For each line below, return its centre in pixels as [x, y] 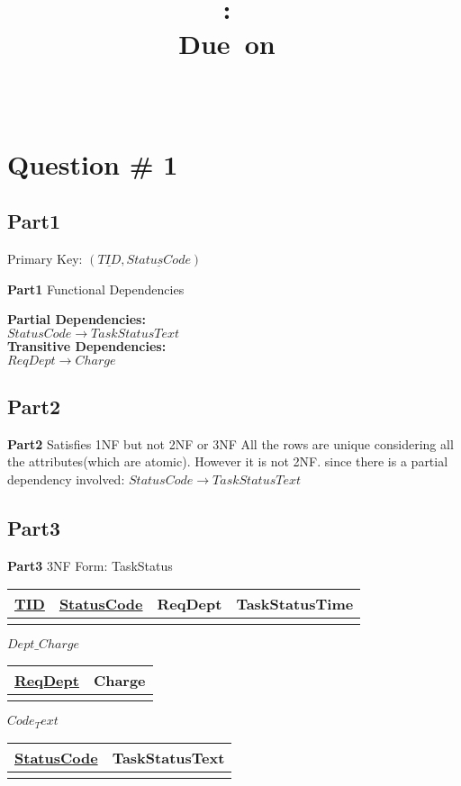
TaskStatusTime [295, 604]
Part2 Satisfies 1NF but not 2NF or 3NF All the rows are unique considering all [230, 443]
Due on [227, 44]
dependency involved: [66, 479]
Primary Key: [45, 259]
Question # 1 [93, 163]
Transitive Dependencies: [87, 346]
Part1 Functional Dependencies [96, 289]
